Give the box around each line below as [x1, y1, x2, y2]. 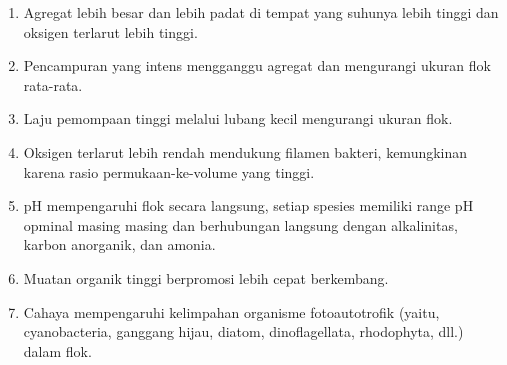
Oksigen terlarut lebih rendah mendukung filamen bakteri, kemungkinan [23, 141, 468, 162]
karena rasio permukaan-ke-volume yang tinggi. [23, 161, 315, 182]
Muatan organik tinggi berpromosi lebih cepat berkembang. [23, 267, 389, 288]
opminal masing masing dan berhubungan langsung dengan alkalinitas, [23, 214, 458, 235]
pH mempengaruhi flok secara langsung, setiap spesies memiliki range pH [23, 195, 474, 216]
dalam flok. [23, 340, 92, 361]
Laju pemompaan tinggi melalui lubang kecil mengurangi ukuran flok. [23, 108, 453, 129]
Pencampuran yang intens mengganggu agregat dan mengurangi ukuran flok [23, 55, 491, 76]
